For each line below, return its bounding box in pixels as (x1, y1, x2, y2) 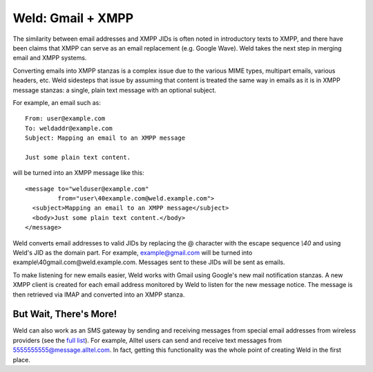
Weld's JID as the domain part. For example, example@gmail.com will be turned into (12, 248, 253, 257)
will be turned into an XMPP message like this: (12, 169, 144, 177)
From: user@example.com (25, 115, 106, 122)
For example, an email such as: (12, 98, 102, 106)
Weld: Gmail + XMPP (12, 10, 134, 26)
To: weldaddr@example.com (25, 124, 113, 132)
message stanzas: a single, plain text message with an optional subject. (12, 86, 217, 94)
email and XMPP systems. (12, 54, 87, 62)
